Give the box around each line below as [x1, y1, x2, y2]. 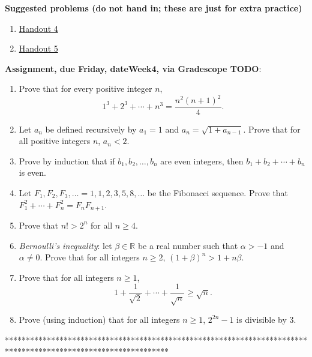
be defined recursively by [45, 122, 137, 135]
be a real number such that [137, 239, 238, 251]
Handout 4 [19, 22, 58, 34]
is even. [19, 166, 46, 179]
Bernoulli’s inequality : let [19, 239, 112, 251]
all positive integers [19, 134, 91, 147]
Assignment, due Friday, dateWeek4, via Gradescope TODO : [5, 62, 262, 74]
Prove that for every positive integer [19, 82, 152, 95]
